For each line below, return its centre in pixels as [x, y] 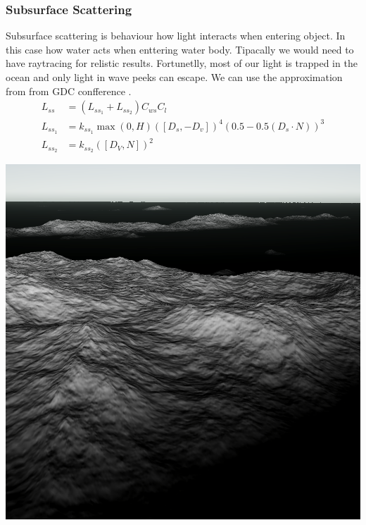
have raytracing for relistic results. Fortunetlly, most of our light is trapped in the [182, 63]
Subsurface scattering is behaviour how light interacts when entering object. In [176, 36]
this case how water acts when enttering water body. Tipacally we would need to [180, 49]
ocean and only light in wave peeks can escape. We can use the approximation [174, 77]
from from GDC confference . [69, 91]
